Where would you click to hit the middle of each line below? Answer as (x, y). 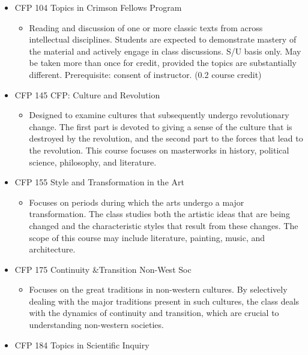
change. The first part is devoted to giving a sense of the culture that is (161, 126)
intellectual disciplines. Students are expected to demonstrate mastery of (163, 39)
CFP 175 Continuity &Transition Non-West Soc (103, 269)
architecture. (52, 249)
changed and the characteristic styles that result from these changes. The (164, 225)
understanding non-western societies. (96, 325)
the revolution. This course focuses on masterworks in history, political (159, 150)
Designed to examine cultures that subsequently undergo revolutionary (159, 115)
